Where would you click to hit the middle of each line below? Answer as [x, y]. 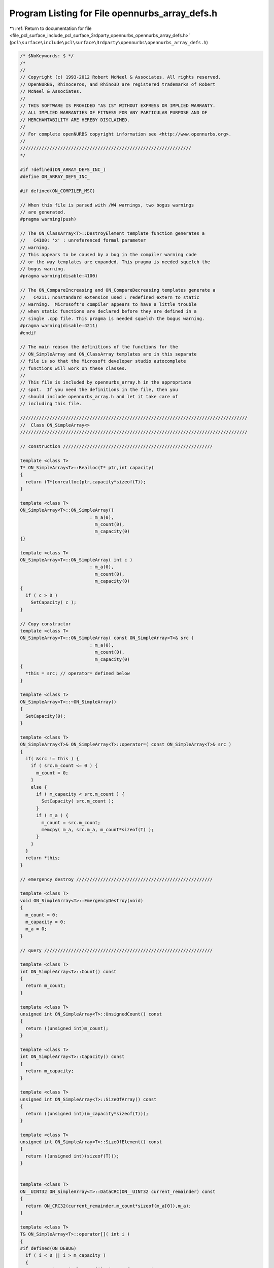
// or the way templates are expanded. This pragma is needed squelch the [115, 262]
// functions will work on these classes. [74, 368]
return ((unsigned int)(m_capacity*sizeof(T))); [87, 1114]
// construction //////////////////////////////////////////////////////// [116, 446]
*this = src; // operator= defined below [78, 674]
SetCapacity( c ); [54, 603]
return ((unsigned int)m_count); [67, 1028]
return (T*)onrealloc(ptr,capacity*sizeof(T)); [86, 482]
